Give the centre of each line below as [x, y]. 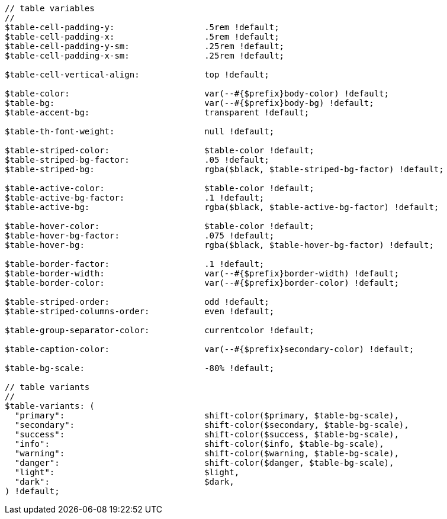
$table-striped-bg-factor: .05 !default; [137, 160]
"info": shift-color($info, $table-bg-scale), [199, 444]
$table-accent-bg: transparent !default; [157, 112]
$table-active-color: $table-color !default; [160, 188]
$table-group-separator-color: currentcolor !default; [160, 330]
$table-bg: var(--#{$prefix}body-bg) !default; [189, 103]
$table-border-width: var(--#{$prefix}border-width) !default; [202, 273]
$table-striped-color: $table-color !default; [160, 150]
